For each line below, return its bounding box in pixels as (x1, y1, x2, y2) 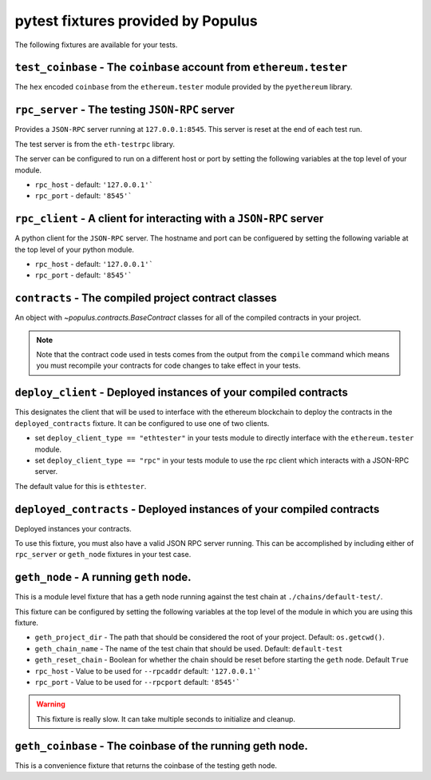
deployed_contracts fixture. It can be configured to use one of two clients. (14, 418, 270, 428)
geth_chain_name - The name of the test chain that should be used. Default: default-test (34, 643, 343, 653)
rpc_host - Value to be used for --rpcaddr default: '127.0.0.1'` (34, 666, 262, 675)
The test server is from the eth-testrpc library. (14, 139, 176, 149)
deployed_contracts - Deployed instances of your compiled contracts (14, 502, 380, 515)
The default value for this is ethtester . (14, 481, 147, 491)
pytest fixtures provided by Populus (14, 12, 259, 30)
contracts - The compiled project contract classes (14, 292, 277, 305)
